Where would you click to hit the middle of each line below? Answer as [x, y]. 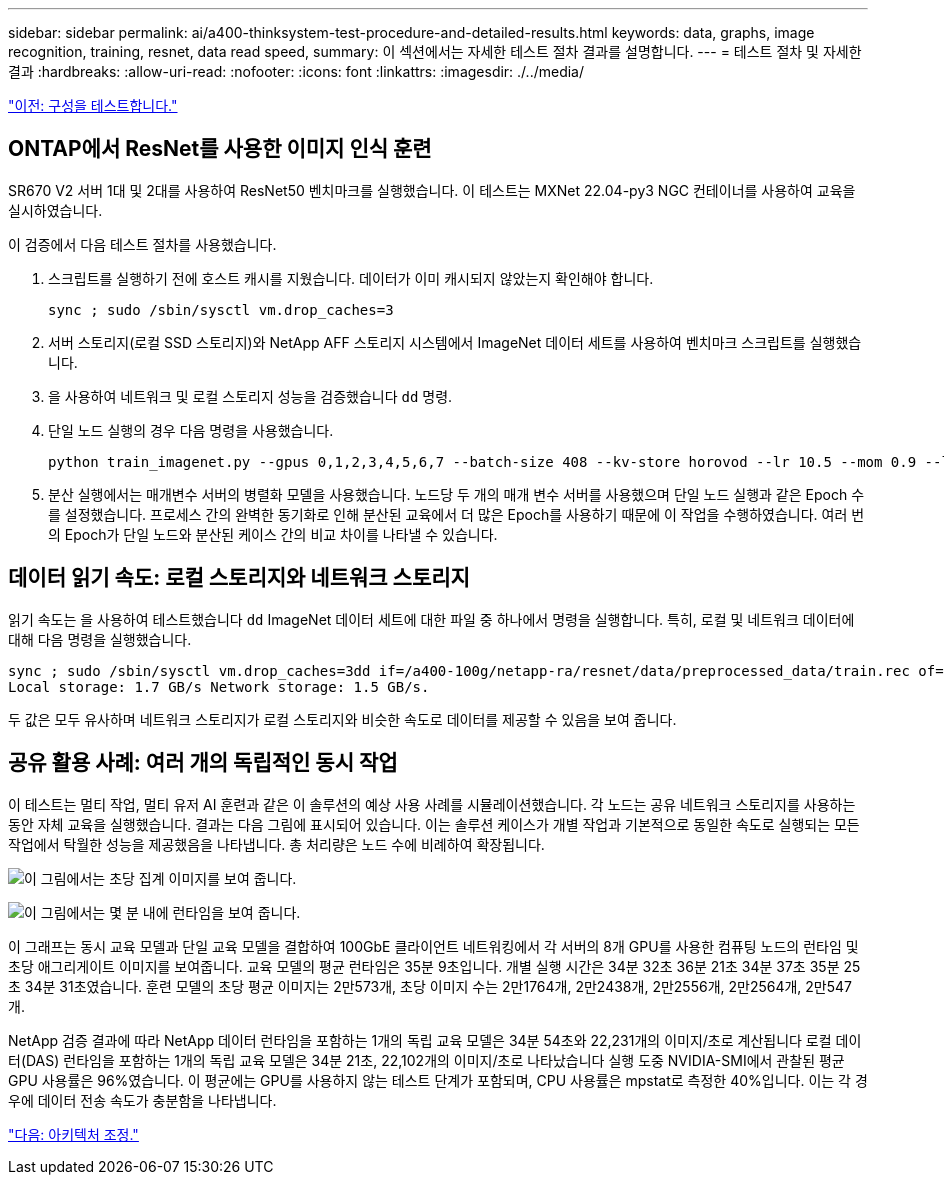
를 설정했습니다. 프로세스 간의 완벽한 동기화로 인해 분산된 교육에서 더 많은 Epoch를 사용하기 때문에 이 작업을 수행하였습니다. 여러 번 [456, 514]
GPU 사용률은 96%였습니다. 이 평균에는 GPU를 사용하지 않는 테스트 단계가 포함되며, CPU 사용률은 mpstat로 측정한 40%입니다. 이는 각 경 [438, 1080]
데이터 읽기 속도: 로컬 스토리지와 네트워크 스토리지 [239, 578]
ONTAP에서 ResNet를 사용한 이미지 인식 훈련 [220, 149]
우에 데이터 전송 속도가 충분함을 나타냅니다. [142, 1100]
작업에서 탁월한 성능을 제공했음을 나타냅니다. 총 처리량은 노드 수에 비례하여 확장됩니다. [276, 844]
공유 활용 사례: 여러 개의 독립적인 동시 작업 [203, 763]
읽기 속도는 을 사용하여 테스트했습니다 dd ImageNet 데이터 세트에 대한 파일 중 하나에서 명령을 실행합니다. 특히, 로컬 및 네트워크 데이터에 [431, 619]
